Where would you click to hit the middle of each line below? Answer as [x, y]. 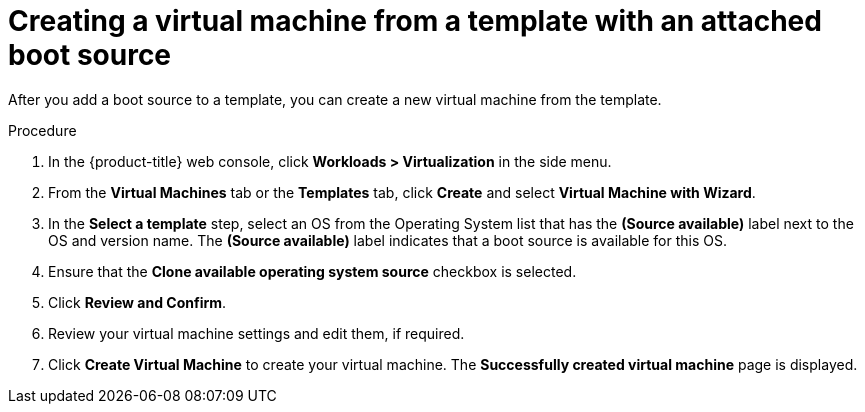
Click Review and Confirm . [137, 302]
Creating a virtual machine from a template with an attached [415, 21]
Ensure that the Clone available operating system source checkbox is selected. [312, 271]
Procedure [42, 130]
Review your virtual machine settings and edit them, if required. [256, 333]
